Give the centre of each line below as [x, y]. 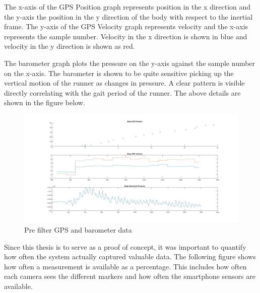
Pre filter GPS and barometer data [78, 230]
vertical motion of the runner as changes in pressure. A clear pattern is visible [124, 83]
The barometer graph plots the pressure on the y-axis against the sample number [130, 63]
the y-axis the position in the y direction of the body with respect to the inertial [128, 16]
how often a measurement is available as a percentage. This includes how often [125, 266]
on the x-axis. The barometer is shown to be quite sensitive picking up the [119, 73]
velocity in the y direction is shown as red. [70, 46]
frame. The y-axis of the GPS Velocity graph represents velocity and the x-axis [126, 26]
